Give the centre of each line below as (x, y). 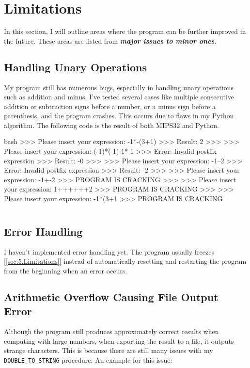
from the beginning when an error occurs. (66, 271)
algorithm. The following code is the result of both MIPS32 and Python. (112, 125)
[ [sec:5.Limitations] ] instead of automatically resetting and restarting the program (125, 261)
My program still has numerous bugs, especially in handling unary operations (119, 87)
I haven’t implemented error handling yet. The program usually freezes (109, 251)
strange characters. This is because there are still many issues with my (109, 350)
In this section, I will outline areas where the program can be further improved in (125, 31)
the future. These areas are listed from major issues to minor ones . (110, 40)
